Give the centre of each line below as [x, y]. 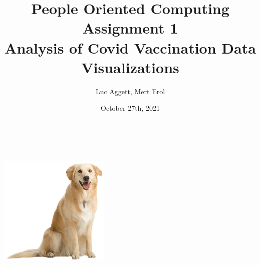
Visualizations [130, 67]
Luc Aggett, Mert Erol [130, 91]
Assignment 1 [130, 28]
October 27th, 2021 [130, 108]
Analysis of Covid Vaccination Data [130, 47]
